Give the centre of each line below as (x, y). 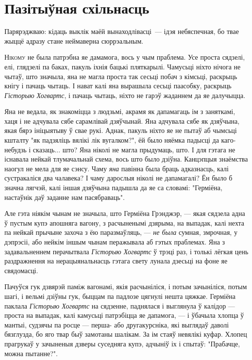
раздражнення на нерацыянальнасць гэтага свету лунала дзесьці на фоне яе (116, 261)
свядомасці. (21, 270)
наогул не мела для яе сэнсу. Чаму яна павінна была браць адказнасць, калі (117, 168)
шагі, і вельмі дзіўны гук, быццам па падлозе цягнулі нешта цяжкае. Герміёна (120, 296)
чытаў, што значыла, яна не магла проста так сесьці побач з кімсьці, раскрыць (121, 76)
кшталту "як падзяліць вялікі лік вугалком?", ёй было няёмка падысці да (112, 140)
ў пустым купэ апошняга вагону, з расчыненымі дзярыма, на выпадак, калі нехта (125, 222)
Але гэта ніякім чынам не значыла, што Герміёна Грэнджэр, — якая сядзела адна (125, 213)
